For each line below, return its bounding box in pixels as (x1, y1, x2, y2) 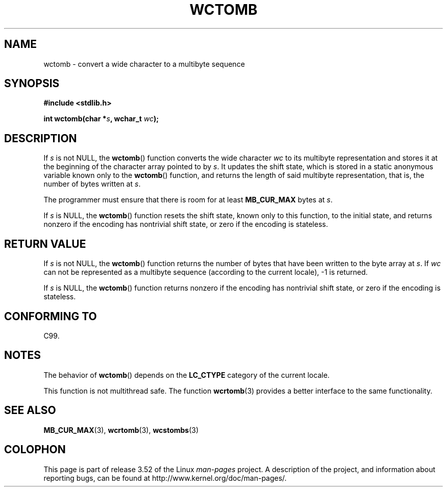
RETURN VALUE (4, 237, 86, 250)
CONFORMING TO (4, 309, 97, 323)
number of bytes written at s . (43, 179, 141, 189)
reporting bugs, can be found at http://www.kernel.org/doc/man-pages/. (43, 473, 287, 482)
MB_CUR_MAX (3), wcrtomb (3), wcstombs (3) (43, 425, 199, 434)
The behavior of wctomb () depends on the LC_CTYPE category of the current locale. (43, 370, 330, 379)
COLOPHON (4, 443, 66, 456)
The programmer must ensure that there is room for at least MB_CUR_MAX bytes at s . (43, 195, 333, 204)
